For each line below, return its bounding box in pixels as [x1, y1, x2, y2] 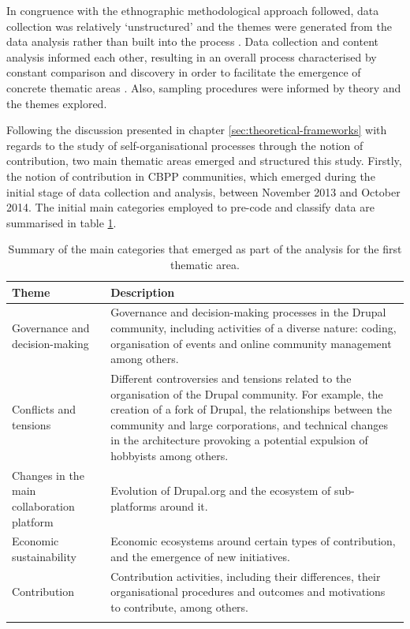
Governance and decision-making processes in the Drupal [110, 304, 386, 320]
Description [110, 283, 175, 300]
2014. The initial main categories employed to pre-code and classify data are [6, 199, 375, 215]
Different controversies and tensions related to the [110, 369, 352, 386]
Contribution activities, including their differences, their [110, 567, 381, 584]
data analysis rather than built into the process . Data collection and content [6, 33, 378, 50]
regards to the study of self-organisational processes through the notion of [6, 137, 363, 153]
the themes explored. [6, 95, 107, 111]
